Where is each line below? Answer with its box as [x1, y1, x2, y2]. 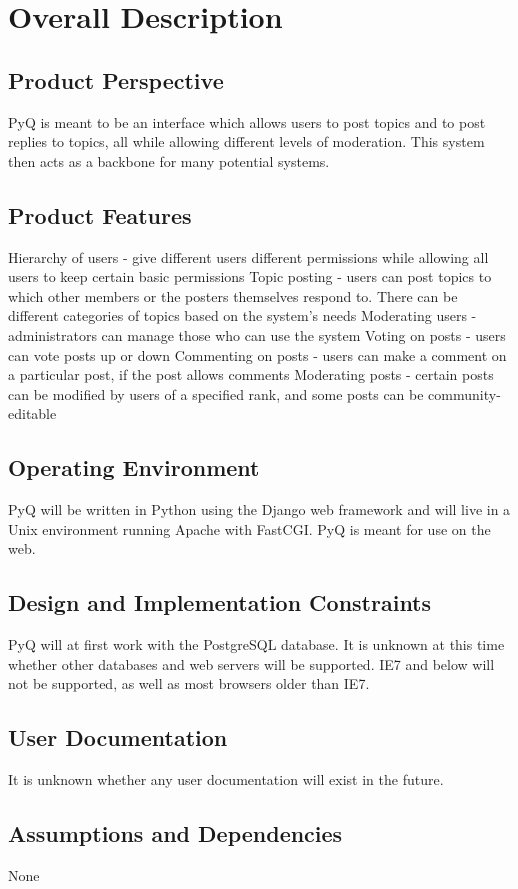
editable [8, 403, 57, 424]
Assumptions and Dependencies [8, 818, 343, 849]
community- [428, 383, 501, 404]
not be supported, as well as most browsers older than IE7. [8, 673, 370, 694]
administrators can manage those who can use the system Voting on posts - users [8, 324, 506, 345]
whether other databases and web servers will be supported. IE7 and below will [8, 653, 495, 674]
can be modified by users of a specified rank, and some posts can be [8, 383, 424, 404]
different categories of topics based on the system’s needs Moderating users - [8, 305, 477, 326]
